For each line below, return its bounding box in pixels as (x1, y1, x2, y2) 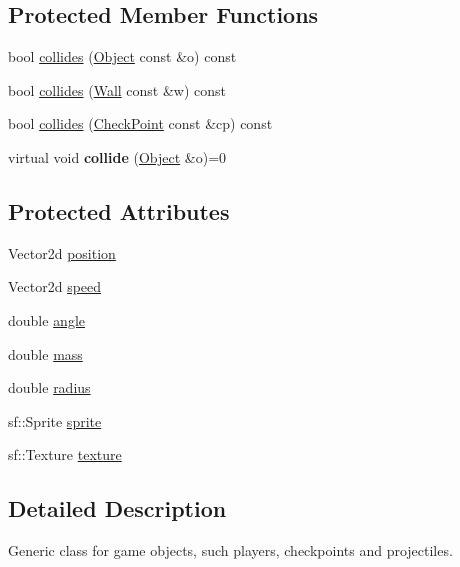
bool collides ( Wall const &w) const (8, 79, 227, 100)
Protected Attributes (8, 195, 230, 226)
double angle (8, 309, 86, 330)
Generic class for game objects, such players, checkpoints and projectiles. (8, 540, 453, 561)
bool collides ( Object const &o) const (8, 46, 237, 67)
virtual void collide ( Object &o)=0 (8, 146, 227, 167)
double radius (8, 377, 91, 398)
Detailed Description (8, 493, 227, 524)
